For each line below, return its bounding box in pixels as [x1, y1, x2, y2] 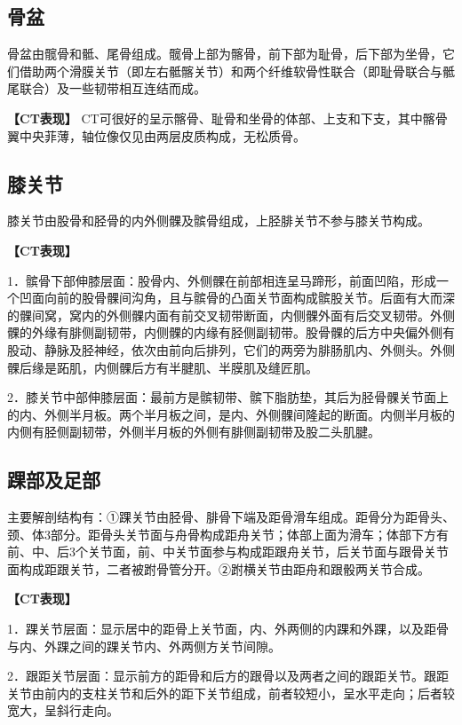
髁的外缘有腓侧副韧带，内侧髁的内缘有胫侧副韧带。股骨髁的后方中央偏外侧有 [7, 323, 455, 342]
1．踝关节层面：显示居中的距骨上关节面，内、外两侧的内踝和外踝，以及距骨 [7, 619, 449, 638]
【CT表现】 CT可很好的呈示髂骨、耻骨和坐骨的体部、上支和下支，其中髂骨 [7, 108, 448, 127]
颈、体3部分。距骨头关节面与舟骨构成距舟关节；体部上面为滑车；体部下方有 [7, 524, 449, 543]
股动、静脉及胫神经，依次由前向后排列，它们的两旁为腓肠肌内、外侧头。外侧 [7, 340, 455, 359]
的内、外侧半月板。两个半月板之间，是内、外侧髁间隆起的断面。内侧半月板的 [7, 405, 455, 423]
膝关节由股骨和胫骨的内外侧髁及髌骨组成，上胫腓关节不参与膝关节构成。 [7, 211, 430, 230]
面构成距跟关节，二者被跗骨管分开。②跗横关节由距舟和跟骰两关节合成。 [7, 559, 430, 578]
